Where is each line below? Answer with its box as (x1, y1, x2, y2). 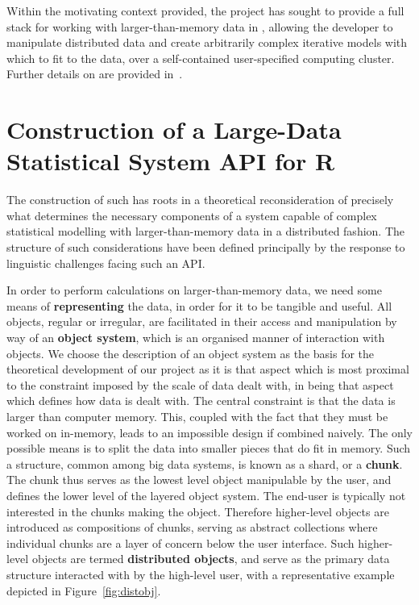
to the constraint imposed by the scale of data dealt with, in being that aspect (6, 376, 394, 393)
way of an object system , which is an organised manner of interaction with (6, 329, 385, 346)
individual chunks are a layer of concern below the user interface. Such (6, 534, 355, 551)
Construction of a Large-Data (6, 113, 342, 146)
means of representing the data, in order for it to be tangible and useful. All (6, 297, 392, 314)
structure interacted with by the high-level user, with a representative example (6, 565, 395, 582)
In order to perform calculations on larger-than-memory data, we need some (6, 282, 382, 298)
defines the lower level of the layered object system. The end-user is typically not (6, 486, 406, 503)
